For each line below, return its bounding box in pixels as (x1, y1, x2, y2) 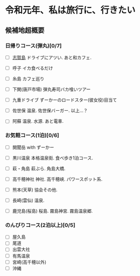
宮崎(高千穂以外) (12, 259, 46, 265)
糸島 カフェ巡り (12, 76, 45, 81)
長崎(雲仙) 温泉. (12, 197, 45, 203)
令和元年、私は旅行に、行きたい (5, 4, 136, 16)
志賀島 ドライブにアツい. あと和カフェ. (12, 54, 92, 60)
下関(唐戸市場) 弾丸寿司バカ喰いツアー (12, 86, 91, 92)
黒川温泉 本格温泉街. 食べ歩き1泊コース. (12, 155, 93, 161)
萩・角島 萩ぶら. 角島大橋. (12, 165, 66, 171)
